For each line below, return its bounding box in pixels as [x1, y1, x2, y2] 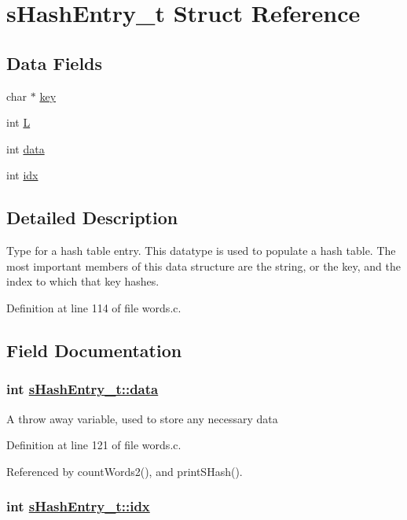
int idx [6, 167, 38, 183]
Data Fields [6, 50, 103, 75]
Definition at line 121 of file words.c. [6, 437, 181, 453]
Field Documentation [6, 337, 182, 362]
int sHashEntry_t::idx [6, 496, 150, 516]
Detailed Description [6, 205, 178, 230]
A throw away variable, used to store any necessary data [6, 410, 278, 426]
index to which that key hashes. [6, 273, 159, 290]
